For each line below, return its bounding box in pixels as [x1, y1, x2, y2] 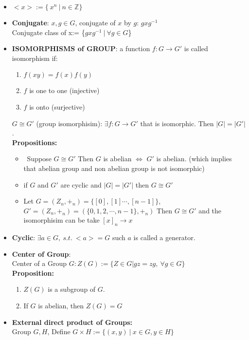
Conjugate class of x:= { [12, 27, 85, 37]
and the [198, 205, 222, 215]
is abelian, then [38, 301, 84, 311]
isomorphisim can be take [23, 215, 100, 225]
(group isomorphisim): [36, 118, 103, 128]
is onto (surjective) [29, 101, 85, 112]
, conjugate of [75, 18, 116, 27]
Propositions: [12, 137, 57, 147]
